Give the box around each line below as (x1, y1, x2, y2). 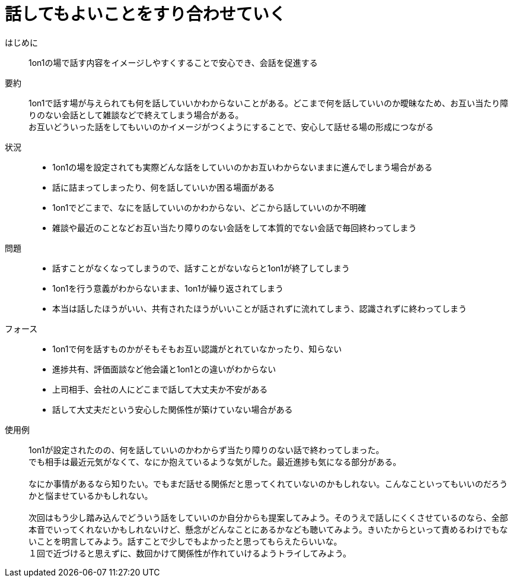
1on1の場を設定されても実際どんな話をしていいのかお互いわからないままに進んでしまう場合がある (52, 162, 433, 172)
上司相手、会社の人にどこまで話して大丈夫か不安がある (52, 384, 268, 394)
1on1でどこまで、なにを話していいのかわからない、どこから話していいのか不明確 (52, 202, 367, 213)
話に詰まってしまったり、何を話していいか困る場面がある (52, 182, 275, 192)
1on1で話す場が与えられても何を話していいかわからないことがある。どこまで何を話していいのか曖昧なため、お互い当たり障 (28, 97, 509, 108)
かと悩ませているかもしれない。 (28, 490, 153, 501)
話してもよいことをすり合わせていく (5, 4, 286, 24)
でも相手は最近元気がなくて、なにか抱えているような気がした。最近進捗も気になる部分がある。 (28, 456, 402, 467)
